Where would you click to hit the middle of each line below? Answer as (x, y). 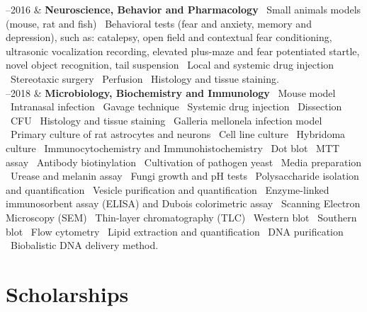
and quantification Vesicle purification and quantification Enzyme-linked (168, 189)
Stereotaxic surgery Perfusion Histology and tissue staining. (145, 78)
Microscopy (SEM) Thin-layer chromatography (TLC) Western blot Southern (181, 217)
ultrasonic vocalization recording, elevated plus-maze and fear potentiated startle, (183, 51)
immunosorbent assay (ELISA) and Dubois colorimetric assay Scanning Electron (183, 203)
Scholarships (67, 293)
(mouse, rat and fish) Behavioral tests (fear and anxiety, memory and (159, 23)
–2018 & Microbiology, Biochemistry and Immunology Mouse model (171, 92)
